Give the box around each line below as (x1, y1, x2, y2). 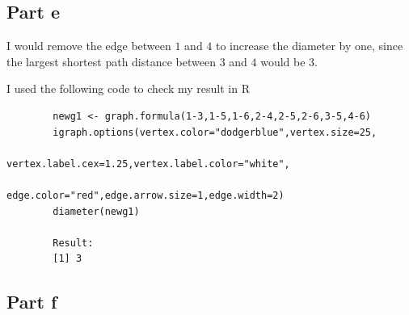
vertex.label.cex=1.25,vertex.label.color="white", (6, 157, 290, 170)
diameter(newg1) (53, 205, 140, 217)
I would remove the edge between (6, 37, 171, 54)
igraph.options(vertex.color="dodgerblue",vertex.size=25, (53, 126, 377, 138)
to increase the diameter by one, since (216, 37, 403, 54)
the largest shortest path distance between (6, 52, 216, 69)
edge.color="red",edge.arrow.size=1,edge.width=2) (6, 189, 285, 201)
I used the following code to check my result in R (6, 80, 250, 97)
